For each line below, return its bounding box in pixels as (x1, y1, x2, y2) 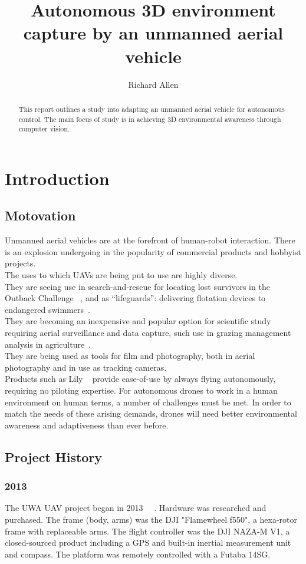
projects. (5, 257, 36, 269)
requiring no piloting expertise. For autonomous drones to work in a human (5, 384, 278, 396)
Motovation (5, 206, 76, 225)
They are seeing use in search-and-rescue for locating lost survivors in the (5, 280, 270, 292)
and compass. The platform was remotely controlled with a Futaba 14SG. (5, 547, 271, 560)
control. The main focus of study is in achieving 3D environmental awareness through (18, 114, 281, 124)
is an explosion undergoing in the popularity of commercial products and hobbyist (5, 245, 301, 258)
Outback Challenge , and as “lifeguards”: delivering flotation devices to (5, 292, 266, 304)
